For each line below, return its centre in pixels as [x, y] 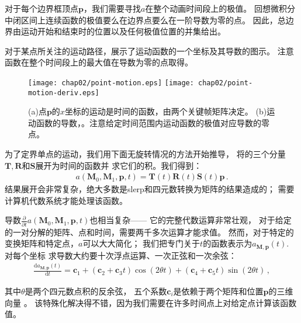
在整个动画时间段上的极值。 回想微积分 [220, 8]
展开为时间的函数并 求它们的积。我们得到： [119, 165]
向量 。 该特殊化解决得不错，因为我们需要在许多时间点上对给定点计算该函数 [151, 302]
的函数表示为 [228, 243]
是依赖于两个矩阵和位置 [218, 291]
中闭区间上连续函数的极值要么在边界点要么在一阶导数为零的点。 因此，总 [145, 20]
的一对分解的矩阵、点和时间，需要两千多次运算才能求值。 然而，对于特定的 [149, 232]
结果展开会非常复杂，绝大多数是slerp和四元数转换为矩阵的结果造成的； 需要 [150, 189]
